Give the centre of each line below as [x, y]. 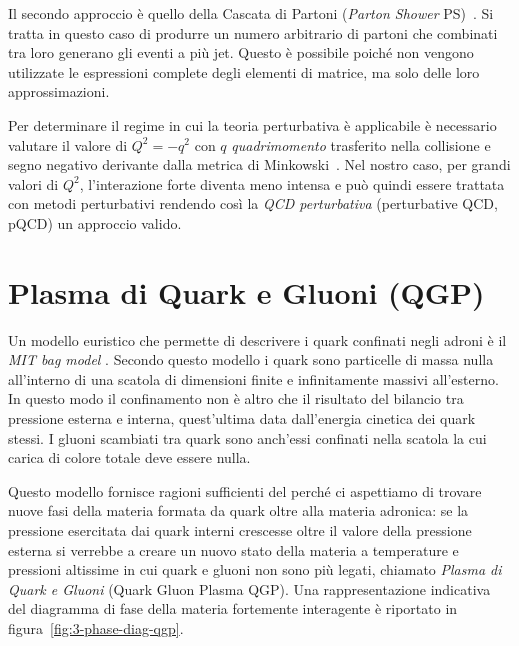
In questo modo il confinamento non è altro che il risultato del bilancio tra [236, 398]
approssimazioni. [59, 91]
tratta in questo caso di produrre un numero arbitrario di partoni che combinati [253, 32]
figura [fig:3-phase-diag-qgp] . [96, 627]
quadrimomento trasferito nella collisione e [361, 144]
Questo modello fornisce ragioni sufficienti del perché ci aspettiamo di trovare [245, 490]
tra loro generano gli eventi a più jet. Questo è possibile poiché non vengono [241, 52]
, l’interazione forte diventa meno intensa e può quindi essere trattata [292, 183]
